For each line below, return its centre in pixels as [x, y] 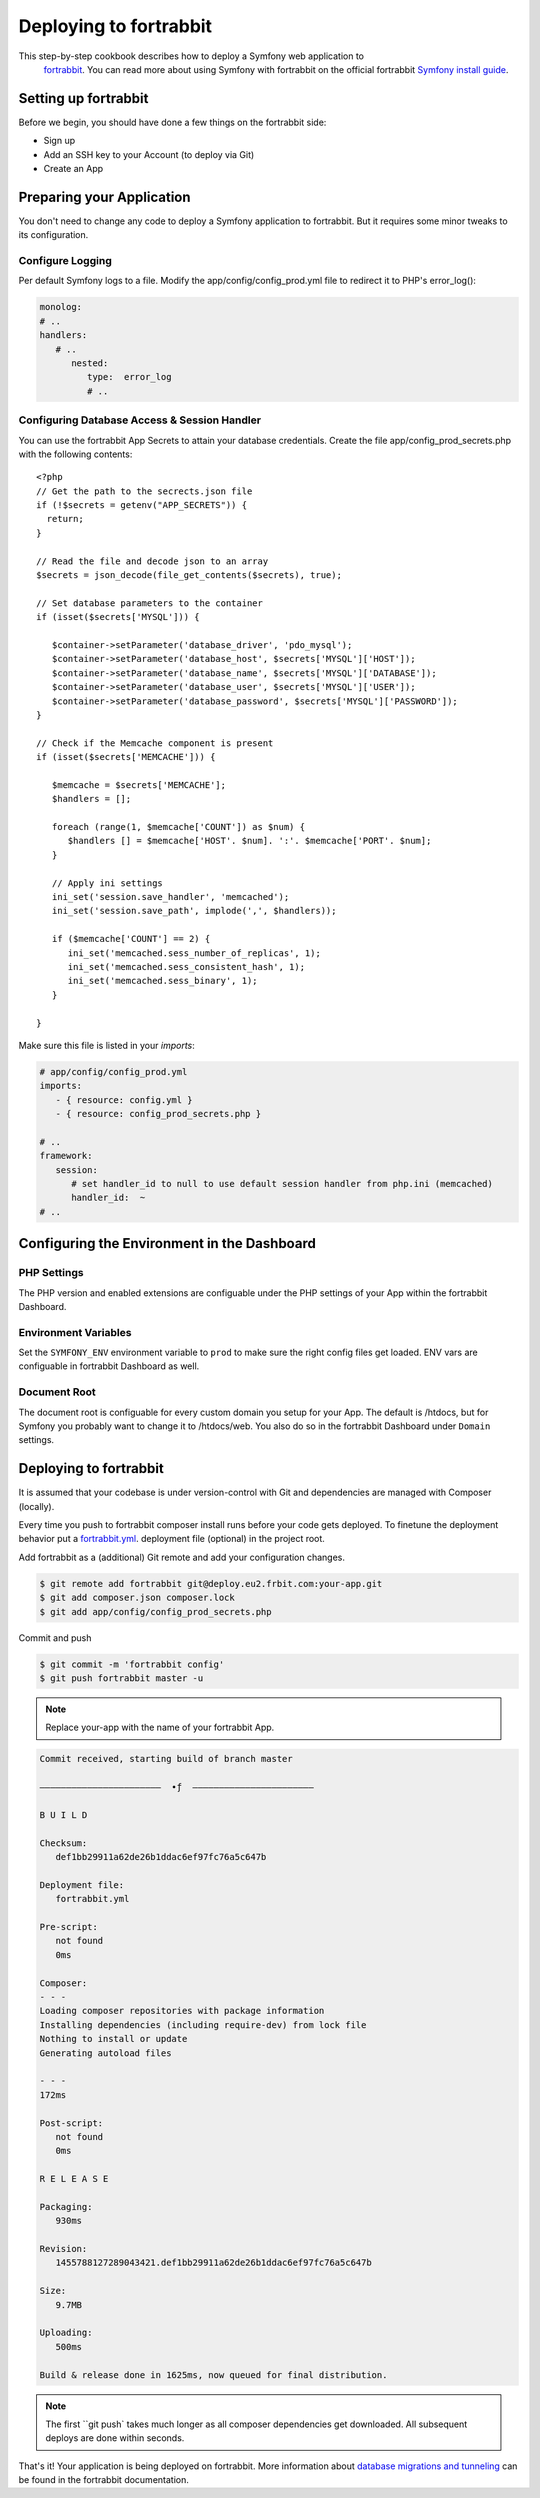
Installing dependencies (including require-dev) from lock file [203, 2024]
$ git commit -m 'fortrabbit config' [132, 1664]
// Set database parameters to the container [150, 603]
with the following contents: [75, 454]
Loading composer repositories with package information [182, 2011]
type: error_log [129, 377]
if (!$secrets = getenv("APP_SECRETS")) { [142, 505]
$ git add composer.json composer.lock [137, 1598]
